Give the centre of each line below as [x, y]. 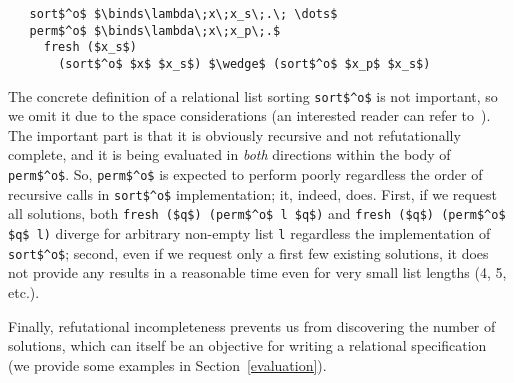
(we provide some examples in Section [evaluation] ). [167, 364]
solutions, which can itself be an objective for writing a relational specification [247, 345]
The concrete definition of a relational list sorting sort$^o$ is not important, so [253, 95]
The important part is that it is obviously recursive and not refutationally [234, 134]
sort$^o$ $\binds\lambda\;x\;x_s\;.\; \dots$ [183, 14]
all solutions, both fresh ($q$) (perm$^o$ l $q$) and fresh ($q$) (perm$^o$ [257, 213]
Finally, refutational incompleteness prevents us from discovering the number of [252, 325]
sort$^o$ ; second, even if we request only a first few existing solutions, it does [248, 252]
